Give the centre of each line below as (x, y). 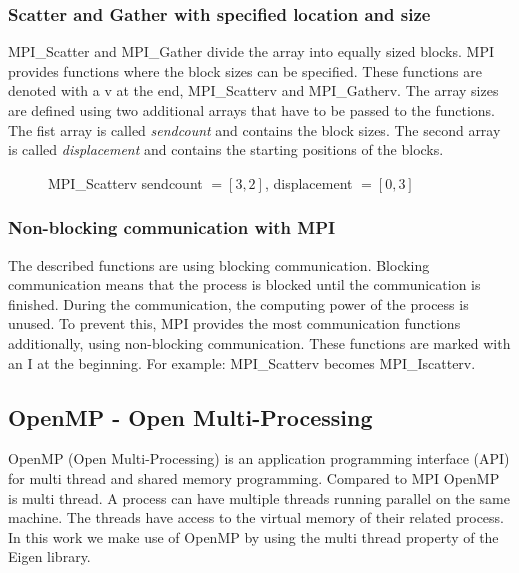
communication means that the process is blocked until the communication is (244, 284)
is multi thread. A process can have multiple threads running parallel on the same (259, 497)
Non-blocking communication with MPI (172, 227)
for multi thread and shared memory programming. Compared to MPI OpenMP (254, 477)
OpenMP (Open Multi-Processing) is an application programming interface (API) (259, 458)
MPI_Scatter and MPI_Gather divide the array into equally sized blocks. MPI (251, 51)
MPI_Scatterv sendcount (125, 182)
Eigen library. (49, 556)
